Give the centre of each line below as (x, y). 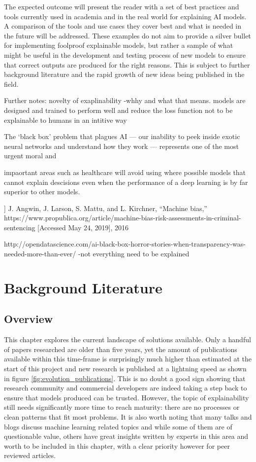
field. (11, 84)
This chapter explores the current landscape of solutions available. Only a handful (128, 339)
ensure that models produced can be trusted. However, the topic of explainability (127, 397)
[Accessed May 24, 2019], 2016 (83, 227)
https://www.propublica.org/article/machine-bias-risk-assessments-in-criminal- (123, 218)
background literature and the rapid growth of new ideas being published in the (124, 74)
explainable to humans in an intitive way (65, 120)
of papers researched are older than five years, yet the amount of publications (121, 349)
